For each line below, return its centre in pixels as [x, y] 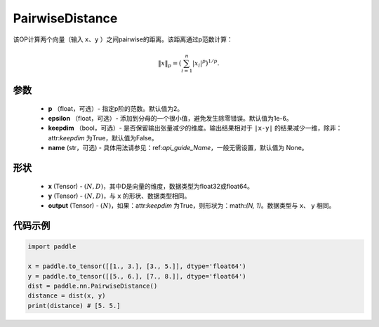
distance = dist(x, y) [67, 296]
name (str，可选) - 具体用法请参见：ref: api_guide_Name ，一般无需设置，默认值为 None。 [178, 148]
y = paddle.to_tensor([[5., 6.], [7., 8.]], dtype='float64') [137, 276]
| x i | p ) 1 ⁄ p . [206, 64]
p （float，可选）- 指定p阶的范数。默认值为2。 [116, 108]
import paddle [52, 247]
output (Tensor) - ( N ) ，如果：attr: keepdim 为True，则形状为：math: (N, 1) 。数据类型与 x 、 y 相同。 [192, 206]
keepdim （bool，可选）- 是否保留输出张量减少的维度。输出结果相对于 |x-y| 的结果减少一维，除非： [195, 128]
